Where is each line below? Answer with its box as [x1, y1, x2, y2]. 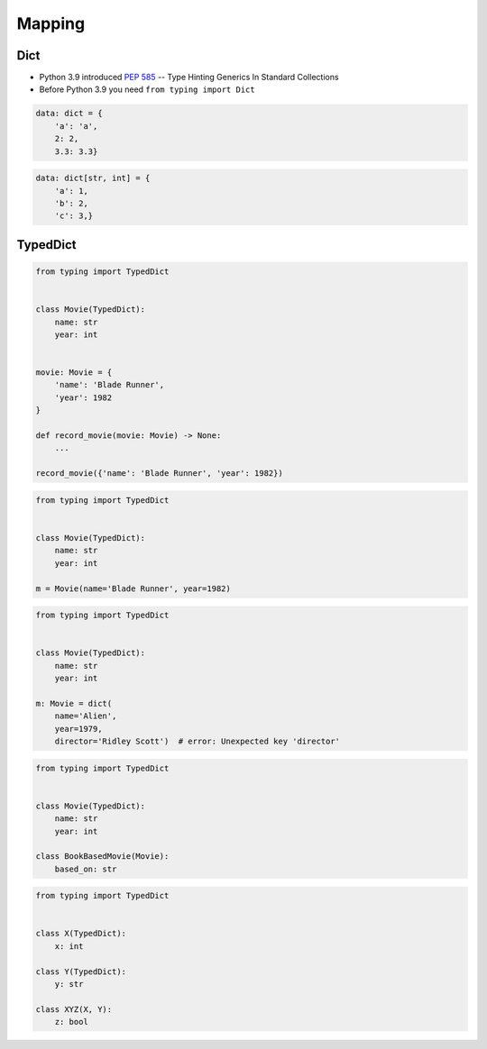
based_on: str [54, 863, 117, 874]
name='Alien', [54, 711, 117, 721]
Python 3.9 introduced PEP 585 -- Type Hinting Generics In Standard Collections [39, 72, 339, 83]
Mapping [16, 14, 86, 33]
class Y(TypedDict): [35, 966, 126, 977]
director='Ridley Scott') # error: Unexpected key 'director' [54, 736, 341, 746]
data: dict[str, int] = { [35, 173, 151, 184]
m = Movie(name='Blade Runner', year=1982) [35, 583, 232, 594]
